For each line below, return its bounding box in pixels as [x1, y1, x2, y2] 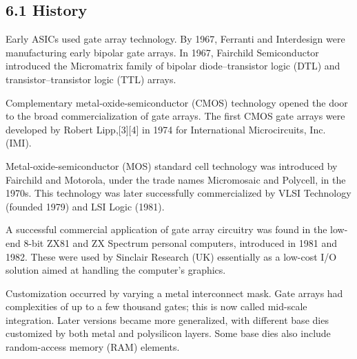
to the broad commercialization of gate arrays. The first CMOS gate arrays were [6, 109, 345, 123]
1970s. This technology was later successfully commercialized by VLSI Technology [6, 186, 351, 200]
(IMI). [6, 135, 32, 150]
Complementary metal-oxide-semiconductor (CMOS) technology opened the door [6, 95, 348, 109]
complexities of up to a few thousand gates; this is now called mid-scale [6, 299, 307, 314]
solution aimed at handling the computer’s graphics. [6, 263, 226, 277]
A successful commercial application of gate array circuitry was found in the [6, 222, 327, 237]
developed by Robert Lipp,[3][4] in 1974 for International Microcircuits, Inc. [6, 122, 326, 136]
